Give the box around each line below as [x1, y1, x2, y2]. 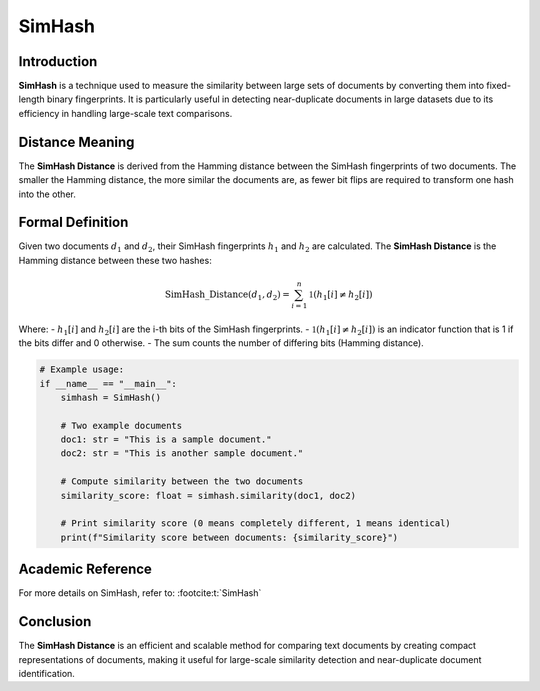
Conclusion [18, 613, 92, 630]
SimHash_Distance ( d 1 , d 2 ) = [165, 288, 290, 302]
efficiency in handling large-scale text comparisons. [18, 107, 233, 119]
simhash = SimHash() [60, 391, 162, 403]
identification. [18, 667, 75, 679]
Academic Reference [18, 561, 152, 578]
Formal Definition [18, 214, 129, 231]
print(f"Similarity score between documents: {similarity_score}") [60, 531, 399, 543]
